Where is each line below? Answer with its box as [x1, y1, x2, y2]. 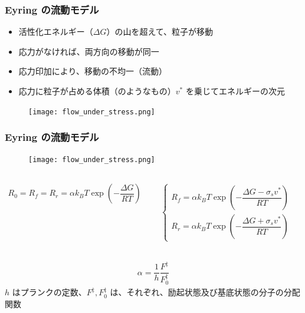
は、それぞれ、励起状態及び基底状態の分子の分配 [110, 286, 300, 298]
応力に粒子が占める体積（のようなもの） [18, 85, 176, 97]
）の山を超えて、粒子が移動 [106, 25, 214, 38]
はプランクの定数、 [12, 286, 87, 298]
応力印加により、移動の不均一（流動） [18, 65, 167, 77]
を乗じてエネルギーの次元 [185, 85, 285, 97]
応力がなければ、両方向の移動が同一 [18, 45, 159, 57]
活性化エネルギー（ [18, 25, 93, 38]
